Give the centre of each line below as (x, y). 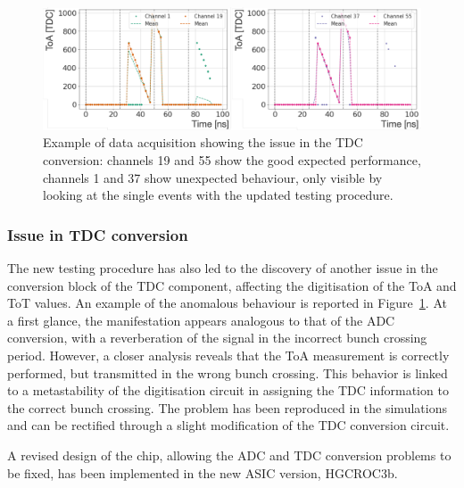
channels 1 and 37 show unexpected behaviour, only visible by (213, 177)
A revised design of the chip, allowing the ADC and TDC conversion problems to (229, 455)
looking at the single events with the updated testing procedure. (218, 195)
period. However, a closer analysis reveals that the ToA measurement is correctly (228, 356)
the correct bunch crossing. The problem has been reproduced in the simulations (227, 407)
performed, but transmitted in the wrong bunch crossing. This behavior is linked (228, 372)
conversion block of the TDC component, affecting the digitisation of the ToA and (232, 285)
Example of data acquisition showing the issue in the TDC (203, 142)
